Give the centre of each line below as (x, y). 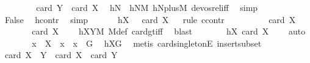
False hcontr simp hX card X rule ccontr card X (150, 19)
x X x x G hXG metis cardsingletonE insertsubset (147, 43)
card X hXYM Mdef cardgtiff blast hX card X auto (169, 31)
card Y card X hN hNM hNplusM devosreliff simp (147, 7)
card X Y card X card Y (61, 55)
